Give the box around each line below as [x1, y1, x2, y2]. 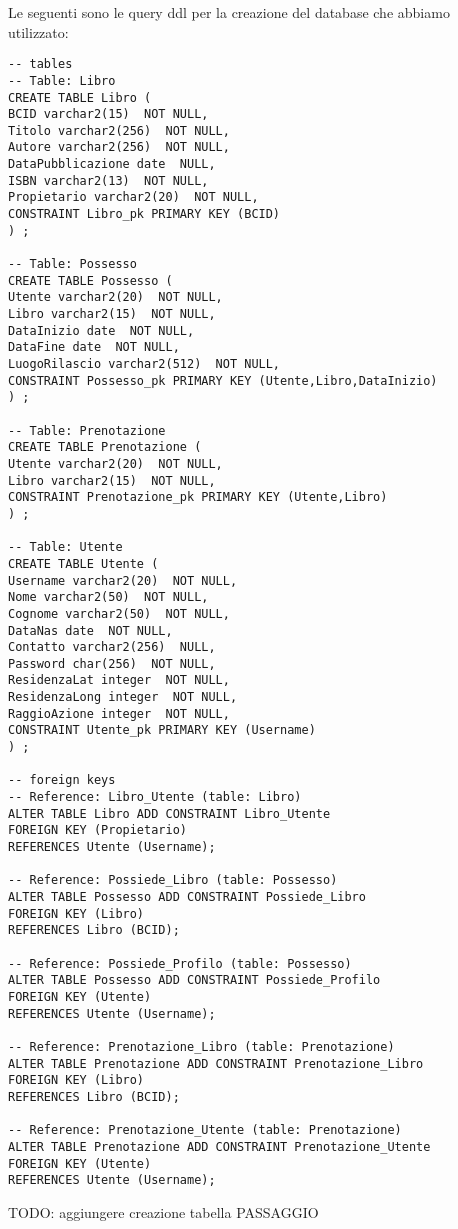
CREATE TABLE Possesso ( [8, 273, 173, 288]
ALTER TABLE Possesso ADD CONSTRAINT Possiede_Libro [8, 890, 366, 904]
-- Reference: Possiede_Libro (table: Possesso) [8, 873, 338, 888]
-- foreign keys [8, 773, 116, 788]
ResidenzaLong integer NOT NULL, [8, 690, 238, 705]
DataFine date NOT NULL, [8, 340, 180, 355]
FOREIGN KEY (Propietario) [8, 823, 187, 838]
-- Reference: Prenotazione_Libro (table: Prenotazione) [8, 1039, 395, 1054]
